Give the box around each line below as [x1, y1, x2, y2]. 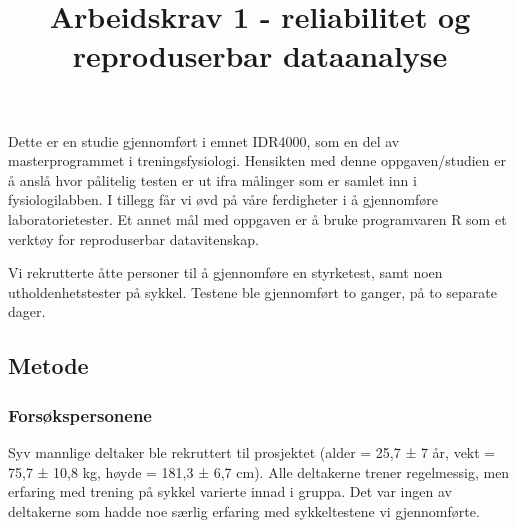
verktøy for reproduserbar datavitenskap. [8, 228, 259, 249]
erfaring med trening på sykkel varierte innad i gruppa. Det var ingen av [8, 481, 452, 502]
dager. [8, 301, 46, 322]
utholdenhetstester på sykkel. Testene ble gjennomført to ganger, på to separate [8, 281, 497, 302]
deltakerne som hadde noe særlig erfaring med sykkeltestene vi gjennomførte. [8, 500, 480, 521]
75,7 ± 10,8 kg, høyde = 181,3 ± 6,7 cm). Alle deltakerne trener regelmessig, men [8, 461, 510, 482]
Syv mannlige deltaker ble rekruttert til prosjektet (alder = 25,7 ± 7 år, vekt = [8, 441, 496, 462]
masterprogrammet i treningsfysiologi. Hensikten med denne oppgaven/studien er [8, 150, 506, 171]
